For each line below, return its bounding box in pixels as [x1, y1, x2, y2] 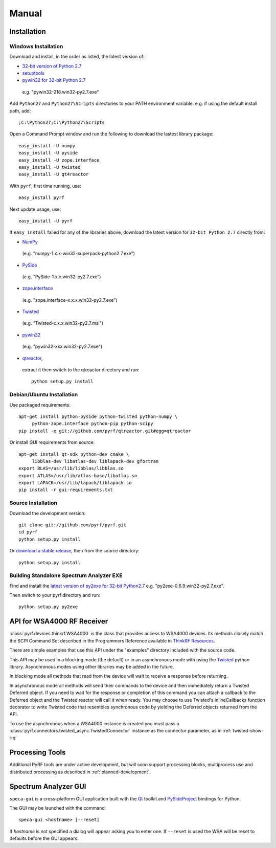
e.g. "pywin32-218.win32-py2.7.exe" [22, 88, 99, 95]
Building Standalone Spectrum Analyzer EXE [9, 572, 123, 579]
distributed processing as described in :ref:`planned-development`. [9, 769, 151, 775]
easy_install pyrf [18, 195, 65, 200]
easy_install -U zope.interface [18, 157, 100, 163]
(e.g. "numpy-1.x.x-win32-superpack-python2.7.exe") [22, 251, 135, 257]
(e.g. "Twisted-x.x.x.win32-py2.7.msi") [22, 320, 104, 326]
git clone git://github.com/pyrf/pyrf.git [18, 522, 127, 528]
